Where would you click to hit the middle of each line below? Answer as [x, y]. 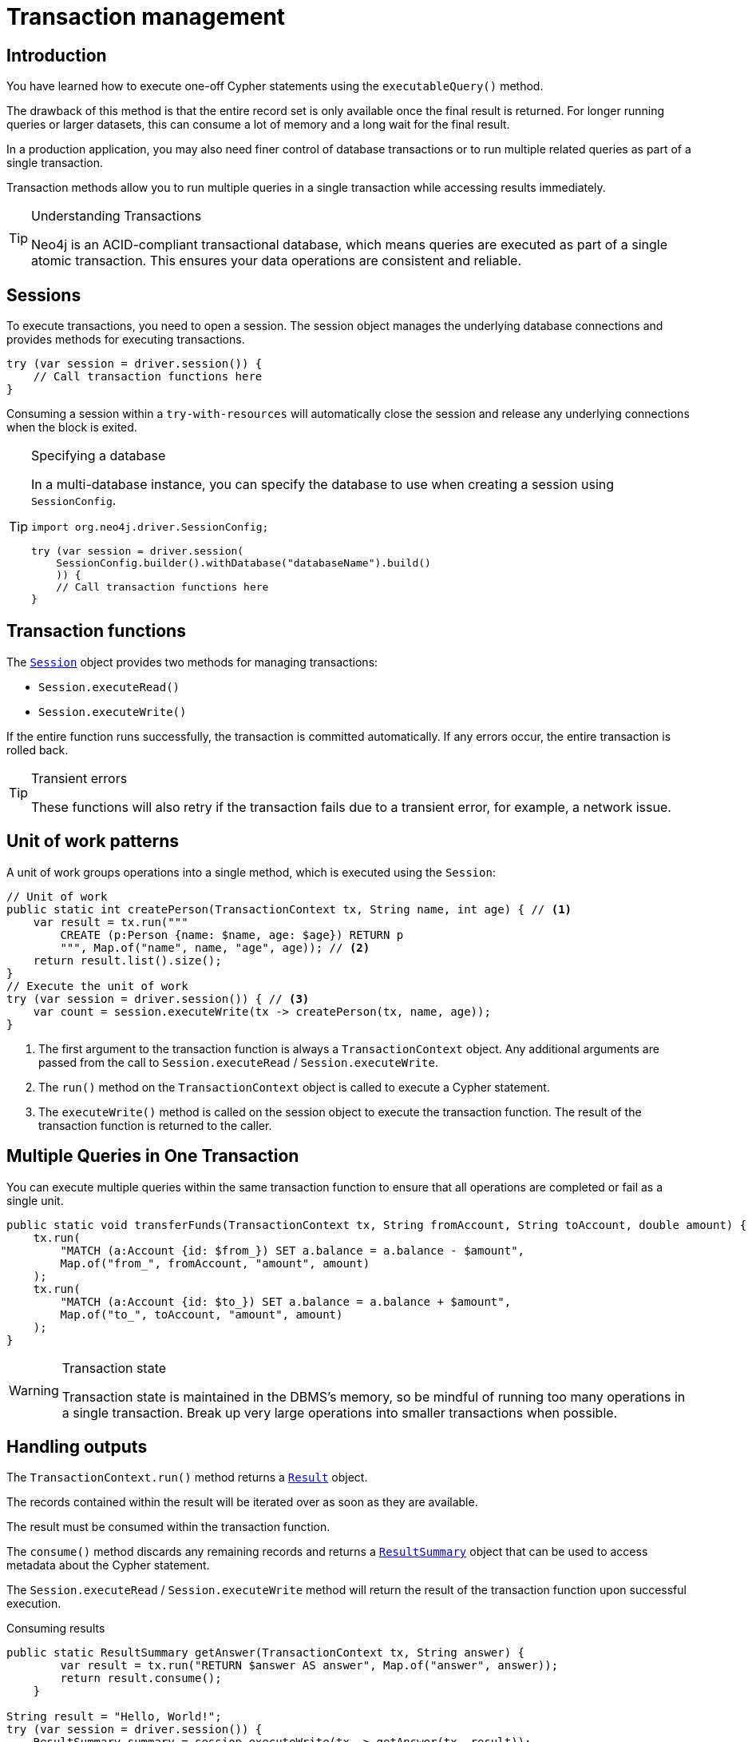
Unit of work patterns [93, 841]
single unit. [35, 1200]
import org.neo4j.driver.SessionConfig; [150, 527]
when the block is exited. [72, 428]
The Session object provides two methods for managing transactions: [192, 662]
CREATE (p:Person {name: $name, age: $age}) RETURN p [232, 935]
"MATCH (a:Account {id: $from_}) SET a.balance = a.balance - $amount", [293, 1250]
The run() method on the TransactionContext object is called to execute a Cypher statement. [294, 1087]
